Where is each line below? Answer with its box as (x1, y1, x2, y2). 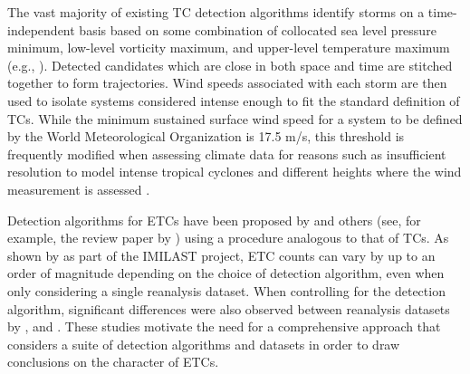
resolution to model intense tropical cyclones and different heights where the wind (7, 162, 462, 181)
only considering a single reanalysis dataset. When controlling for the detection (7, 281, 446, 300)
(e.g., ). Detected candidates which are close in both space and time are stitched (7, 55, 453, 74)
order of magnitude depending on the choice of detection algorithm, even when (7, 264, 445, 283)
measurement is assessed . (7, 179, 150, 198)
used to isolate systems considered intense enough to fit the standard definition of (7, 91, 460, 110)
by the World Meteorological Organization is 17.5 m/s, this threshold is (7, 127, 405, 146)
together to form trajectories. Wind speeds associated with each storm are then (7, 73, 447, 92)
